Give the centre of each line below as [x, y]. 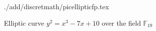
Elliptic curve [24, 23]
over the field [121, 23]
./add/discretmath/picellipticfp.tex [57, 6]
